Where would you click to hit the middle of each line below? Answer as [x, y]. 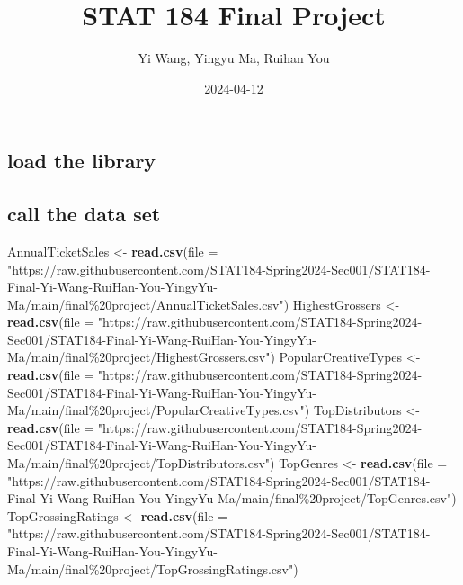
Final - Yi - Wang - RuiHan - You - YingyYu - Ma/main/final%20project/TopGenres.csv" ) [232, 498]
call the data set [84, 214]
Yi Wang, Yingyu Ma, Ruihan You [234, 58]
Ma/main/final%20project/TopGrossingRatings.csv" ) [153, 568]
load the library [82, 161]
